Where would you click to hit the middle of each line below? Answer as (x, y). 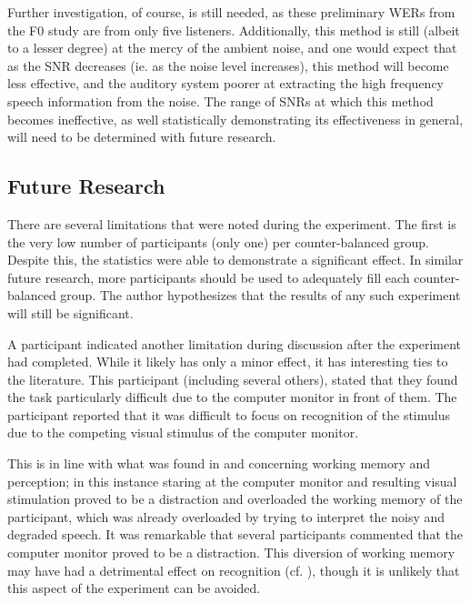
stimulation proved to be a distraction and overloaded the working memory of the (235, 499)
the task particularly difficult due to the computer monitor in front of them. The (232, 397)
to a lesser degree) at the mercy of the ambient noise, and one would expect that (232, 48)
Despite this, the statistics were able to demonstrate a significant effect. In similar (235, 260)
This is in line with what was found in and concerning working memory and (219, 463)
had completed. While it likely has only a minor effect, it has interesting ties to (228, 362)
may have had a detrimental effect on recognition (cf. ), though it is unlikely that (234, 570)
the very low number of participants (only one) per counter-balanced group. (218, 241)
